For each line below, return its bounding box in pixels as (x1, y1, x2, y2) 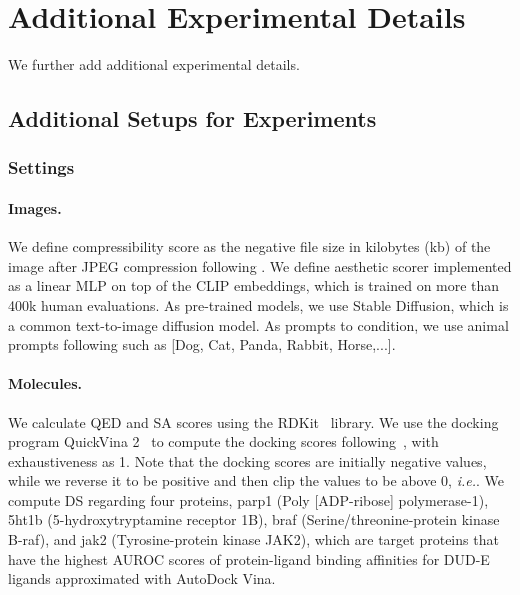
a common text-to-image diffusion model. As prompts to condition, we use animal (8, 314, 509, 335)
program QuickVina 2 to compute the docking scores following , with (8, 431, 439, 452)
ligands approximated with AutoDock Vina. (8, 568, 276, 589)
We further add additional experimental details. (8, 54, 300, 75)
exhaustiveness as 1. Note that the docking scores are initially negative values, (8, 450, 487, 471)
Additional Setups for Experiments (8, 103, 377, 134)
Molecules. (8, 373, 82, 394)
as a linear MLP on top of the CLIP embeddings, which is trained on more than (8, 275, 500, 296)
